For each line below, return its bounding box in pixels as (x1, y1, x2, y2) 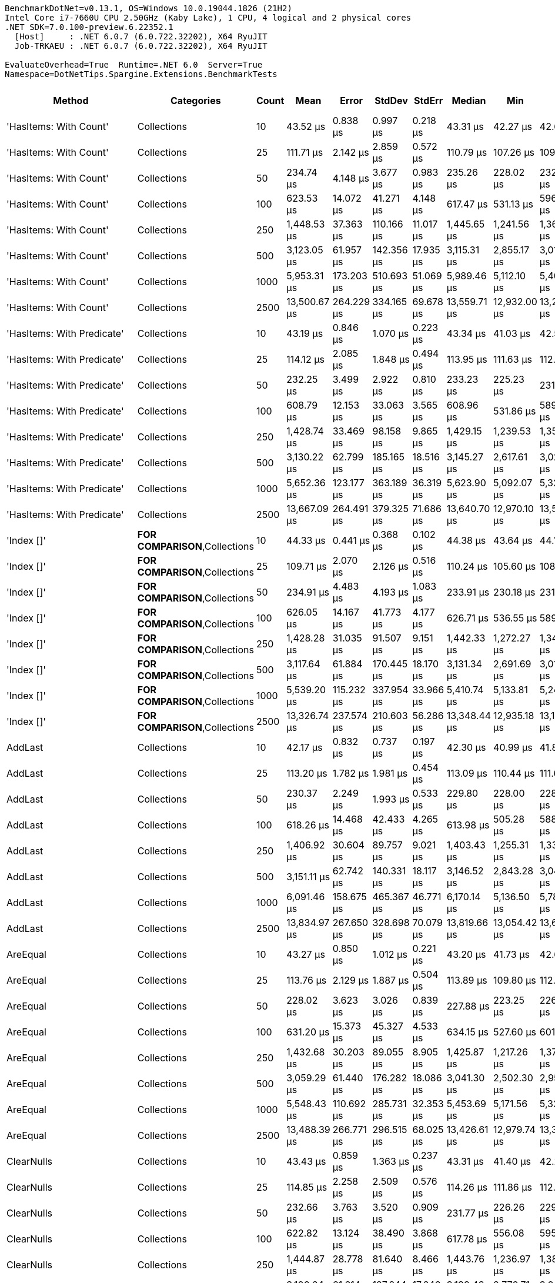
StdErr (414, 95, 443, 106)
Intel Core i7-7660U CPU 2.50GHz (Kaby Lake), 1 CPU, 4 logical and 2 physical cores (5, 13, 412, 22)
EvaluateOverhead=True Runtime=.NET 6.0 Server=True (5, 60, 263, 69)
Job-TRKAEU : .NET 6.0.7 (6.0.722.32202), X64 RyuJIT (14, 41, 268, 51)
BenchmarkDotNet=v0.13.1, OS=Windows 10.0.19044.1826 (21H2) (5, 4, 292, 13)
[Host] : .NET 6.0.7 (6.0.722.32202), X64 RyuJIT (14, 32, 268, 41)
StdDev (375, 95, 408, 106)
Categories (170, 95, 221, 106)
